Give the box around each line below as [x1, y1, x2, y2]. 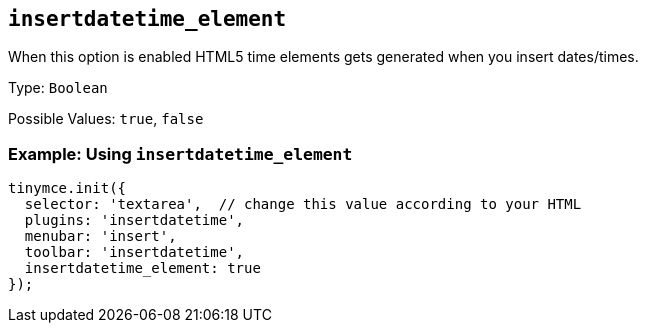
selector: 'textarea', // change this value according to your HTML [24, 196, 582, 213]
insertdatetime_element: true [24, 260, 261, 277]
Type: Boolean [8, 79, 108, 97]
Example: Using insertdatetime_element [8, 143, 353, 164]
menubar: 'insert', [24, 228, 177, 245]
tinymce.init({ [8, 180, 127, 197]
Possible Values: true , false [8, 110, 204, 128]
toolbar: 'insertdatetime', [24, 244, 245, 261]
